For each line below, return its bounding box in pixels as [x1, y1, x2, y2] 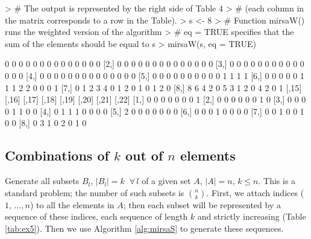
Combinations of [5, 146, 109, 165]
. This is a [258, 174, 296, 187]
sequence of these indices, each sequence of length [5, 210, 188, 223]
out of [125, 146, 163, 165]
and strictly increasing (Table [197, 210, 306, 223]
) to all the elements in [30, 198, 115, 211]
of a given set [142, 174, 191, 187]
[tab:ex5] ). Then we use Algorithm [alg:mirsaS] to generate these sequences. [5, 221, 284, 234]
